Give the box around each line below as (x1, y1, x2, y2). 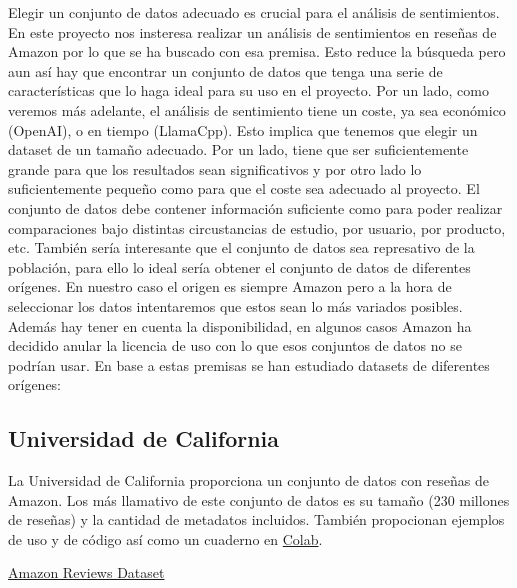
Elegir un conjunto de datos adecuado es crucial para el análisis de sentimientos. (8, 2, 500, 22)
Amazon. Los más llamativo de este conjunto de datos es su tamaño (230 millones (8, 489, 510, 510)
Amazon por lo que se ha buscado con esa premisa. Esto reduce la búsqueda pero (8, 41, 506, 62)
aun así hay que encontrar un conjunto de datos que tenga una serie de (8, 60, 443, 81)
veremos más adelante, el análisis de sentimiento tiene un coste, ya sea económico (8, 99, 506, 120)
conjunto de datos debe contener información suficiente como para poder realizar (8, 197, 503, 218)
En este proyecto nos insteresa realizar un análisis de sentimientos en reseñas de (8, 21, 497, 42)
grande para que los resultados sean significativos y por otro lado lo (8, 158, 422, 179)
